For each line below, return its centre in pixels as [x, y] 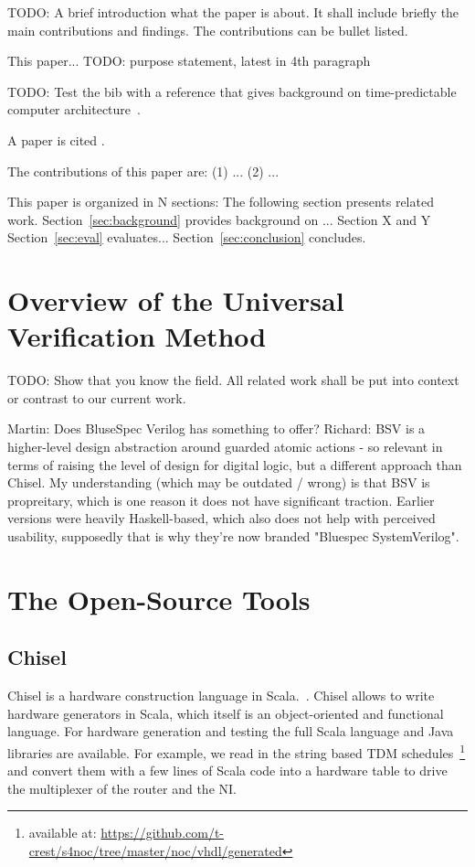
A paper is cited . [56, 139]
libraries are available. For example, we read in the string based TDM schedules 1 [237, 751]
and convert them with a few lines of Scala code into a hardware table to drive [227, 771]
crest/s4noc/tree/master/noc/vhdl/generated [155, 850]
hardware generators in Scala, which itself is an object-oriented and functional [226, 713]
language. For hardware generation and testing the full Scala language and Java [231, 731]
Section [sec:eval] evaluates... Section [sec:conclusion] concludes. [187, 237]
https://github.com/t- [163, 833]
